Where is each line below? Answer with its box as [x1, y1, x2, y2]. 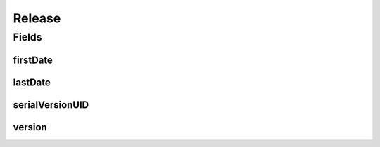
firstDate [13, 54, 53, 66]
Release [13, 10, 61, 26]
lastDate [13, 76, 51, 88]
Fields [13, 31, 42, 43]
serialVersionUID [13, 99, 89, 111]
